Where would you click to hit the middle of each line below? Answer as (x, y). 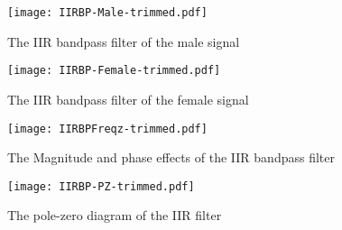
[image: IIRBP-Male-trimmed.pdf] (107, 13)
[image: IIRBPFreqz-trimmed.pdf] (107, 129)
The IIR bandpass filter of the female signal (128, 99)
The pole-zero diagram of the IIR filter (115, 215)
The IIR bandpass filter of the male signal (124, 41)
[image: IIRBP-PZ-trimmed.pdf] (101, 186)
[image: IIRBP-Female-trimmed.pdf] (114, 71)
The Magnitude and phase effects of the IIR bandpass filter (171, 157)
